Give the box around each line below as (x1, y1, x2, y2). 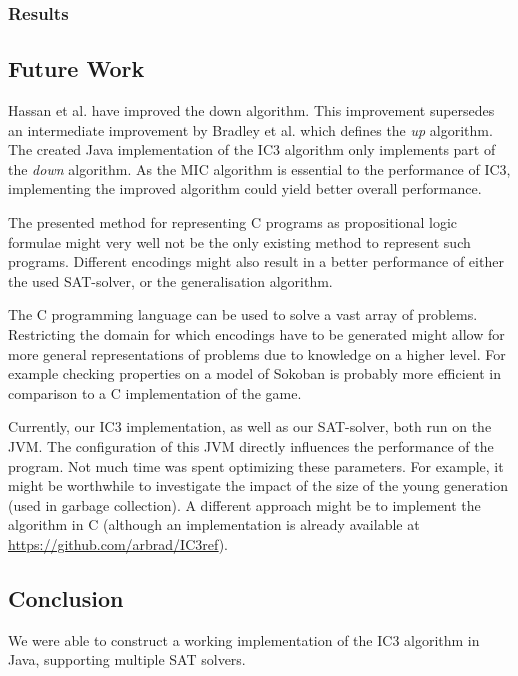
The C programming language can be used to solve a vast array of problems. (8, 304, 478, 325)
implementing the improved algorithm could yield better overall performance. (8, 178, 482, 199)
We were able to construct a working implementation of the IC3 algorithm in (8, 629, 480, 650)
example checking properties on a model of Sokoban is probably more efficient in (8, 363, 502, 384)
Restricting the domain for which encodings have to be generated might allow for (8, 323, 505, 344)
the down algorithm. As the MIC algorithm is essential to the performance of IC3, (8, 158, 511, 179)
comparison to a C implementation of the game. (8, 382, 302, 403)
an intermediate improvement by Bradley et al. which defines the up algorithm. (8, 119, 493, 140)
